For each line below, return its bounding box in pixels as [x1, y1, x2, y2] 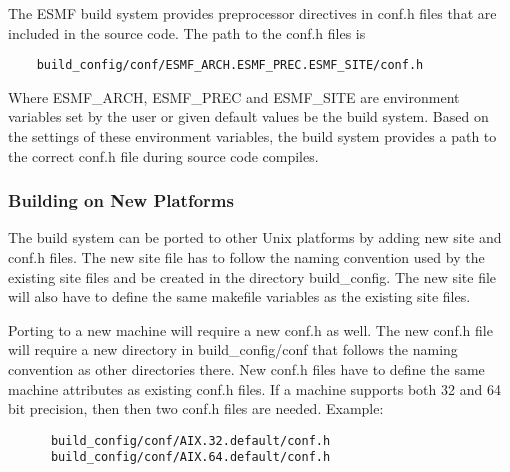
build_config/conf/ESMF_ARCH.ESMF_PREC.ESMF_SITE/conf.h [36, 58, 424, 73]
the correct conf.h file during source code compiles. [8, 145, 319, 166]
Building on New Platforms [8, 188, 234, 213]
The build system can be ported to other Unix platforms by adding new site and [8, 227, 502, 248]
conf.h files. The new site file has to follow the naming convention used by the [8, 247, 485, 268]
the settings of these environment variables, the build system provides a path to [8, 126, 497, 147]
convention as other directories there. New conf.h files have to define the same [8, 359, 485, 379]
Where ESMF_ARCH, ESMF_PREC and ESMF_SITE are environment [8, 86, 460, 107]
